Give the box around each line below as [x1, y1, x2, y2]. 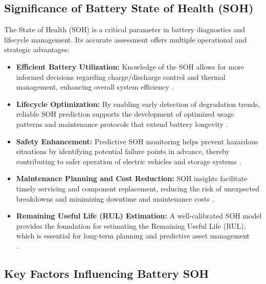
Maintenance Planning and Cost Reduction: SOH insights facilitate [16, 173, 248, 184]
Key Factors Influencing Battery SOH [4, 265, 209, 281]
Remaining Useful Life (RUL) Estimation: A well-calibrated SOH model [16, 210, 262, 221]
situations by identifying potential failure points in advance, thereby [16, 146, 230, 157]
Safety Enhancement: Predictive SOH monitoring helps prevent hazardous [16, 136, 258, 146]
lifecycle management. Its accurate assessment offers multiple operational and [4, 34, 247, 45]
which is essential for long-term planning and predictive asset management [16, 230, 250, 241]
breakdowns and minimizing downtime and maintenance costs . [16, 193, 214, 204]
